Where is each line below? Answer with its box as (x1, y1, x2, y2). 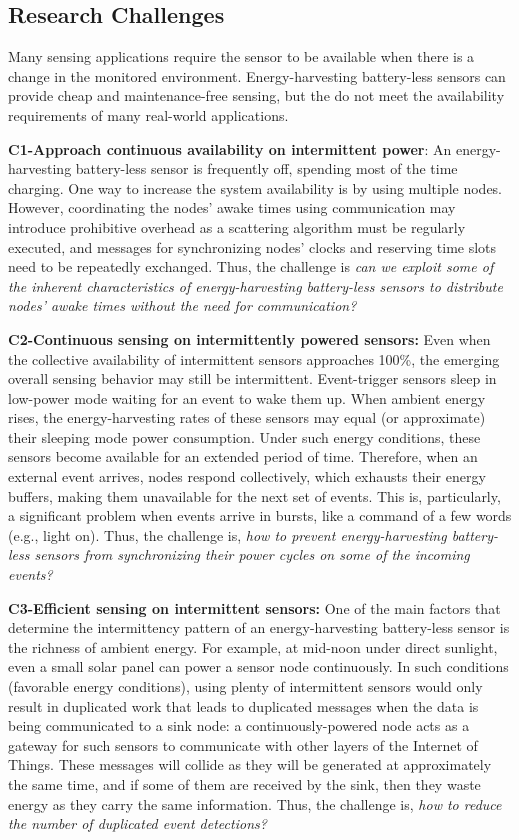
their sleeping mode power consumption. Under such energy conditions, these (8, 426, 481, 447)
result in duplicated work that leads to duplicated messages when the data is (8, 695, 479, 716)
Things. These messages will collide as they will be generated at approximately (8, 754, 492, 775)
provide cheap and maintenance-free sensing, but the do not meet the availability (8, 85, 505, 106)
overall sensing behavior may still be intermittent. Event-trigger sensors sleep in (8, 368, 497, 389)
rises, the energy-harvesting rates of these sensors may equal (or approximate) (8, 407, 486, 428)
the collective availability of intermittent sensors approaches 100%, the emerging (8, 348, 500, 369)
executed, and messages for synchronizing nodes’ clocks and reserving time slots (8, 236, 497, 257)
